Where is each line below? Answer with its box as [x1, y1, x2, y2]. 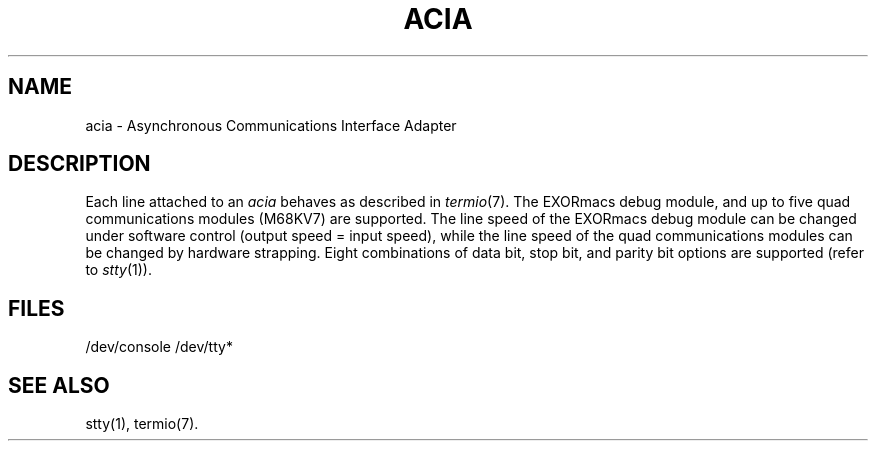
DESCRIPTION [8, 151, 151, 177]
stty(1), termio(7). [85, 415, 199, 433]
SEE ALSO [8, 372, 110, 398]
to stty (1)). [85, 261, 152, 279]
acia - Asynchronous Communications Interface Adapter [85, 116, 457, 134]
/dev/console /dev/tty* [85, 338, 233, 356]
